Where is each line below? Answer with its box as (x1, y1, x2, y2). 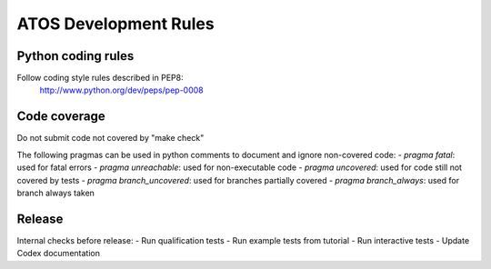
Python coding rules (16, 48, 135, 64)
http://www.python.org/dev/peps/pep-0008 (39, 85, 204, 95)
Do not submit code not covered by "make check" (16, 133, 205, 144)
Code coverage (16, 109, 105, 125)
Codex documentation (16, 248, 100, 259)
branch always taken (16, 187, 95, 198)
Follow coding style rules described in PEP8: (16, 73, 184, 84)
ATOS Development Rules (16, 14, 215, 34)
